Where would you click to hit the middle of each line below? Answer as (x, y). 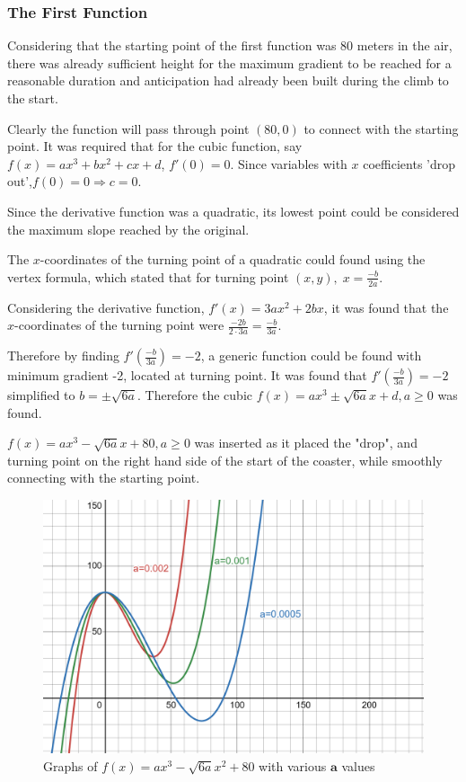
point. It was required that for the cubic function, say (155, 146)
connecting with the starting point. (104, 478)
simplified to (41, 395)
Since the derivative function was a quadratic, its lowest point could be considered (233, 211)
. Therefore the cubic (194, 395)
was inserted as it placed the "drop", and (306, 443)
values (358, 765)
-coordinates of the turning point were (119, 325)
